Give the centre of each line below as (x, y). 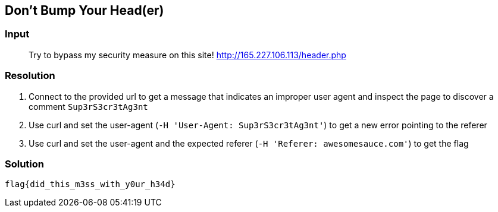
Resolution (30, 76)
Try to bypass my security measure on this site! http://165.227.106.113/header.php (187, 55)
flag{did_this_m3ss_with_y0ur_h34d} (90, 184)
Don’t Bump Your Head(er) (84, 10)
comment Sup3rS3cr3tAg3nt (88, 106)
